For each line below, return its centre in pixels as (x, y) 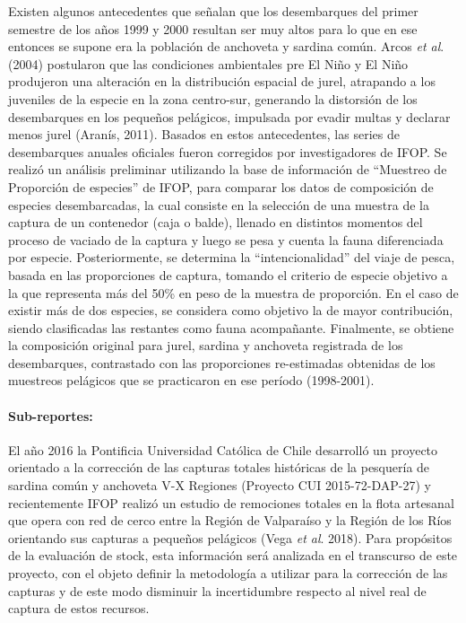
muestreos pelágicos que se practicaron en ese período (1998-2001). (191, 380)
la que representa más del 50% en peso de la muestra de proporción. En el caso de (233, 292)
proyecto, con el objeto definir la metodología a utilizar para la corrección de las (228, 573)
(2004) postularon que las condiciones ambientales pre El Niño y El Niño (208, 63)
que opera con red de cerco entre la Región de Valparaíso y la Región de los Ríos (230, 520)
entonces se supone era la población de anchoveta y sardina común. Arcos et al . (226, 46)
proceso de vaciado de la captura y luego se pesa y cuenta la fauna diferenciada (226, 239)
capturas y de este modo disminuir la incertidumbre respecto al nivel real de (217, 590)
